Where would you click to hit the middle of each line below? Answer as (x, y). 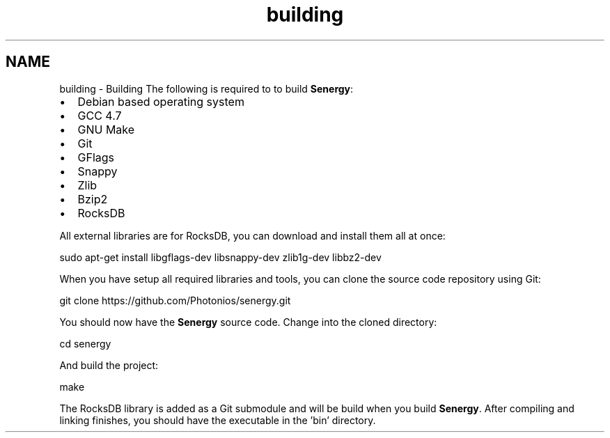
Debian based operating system (161, 101)
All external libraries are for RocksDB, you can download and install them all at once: (252, 235)
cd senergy (85, 343)
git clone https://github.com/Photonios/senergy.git (175, 300)
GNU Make (106, 129)
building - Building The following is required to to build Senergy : (206, 88)
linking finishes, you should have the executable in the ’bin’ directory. (218, 420)
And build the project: (109, 365)
